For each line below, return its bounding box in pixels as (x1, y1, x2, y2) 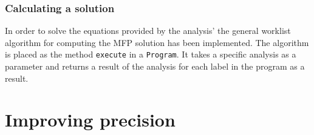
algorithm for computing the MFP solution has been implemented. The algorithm (5, 36, 309, 48)
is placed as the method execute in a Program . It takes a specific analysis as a (5, 48, 296, 61)
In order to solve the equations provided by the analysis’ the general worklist (5, 24, 291, 37)
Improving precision (5, 107, 176, 132)
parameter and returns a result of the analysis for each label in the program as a (5, 60, 305, 73)
